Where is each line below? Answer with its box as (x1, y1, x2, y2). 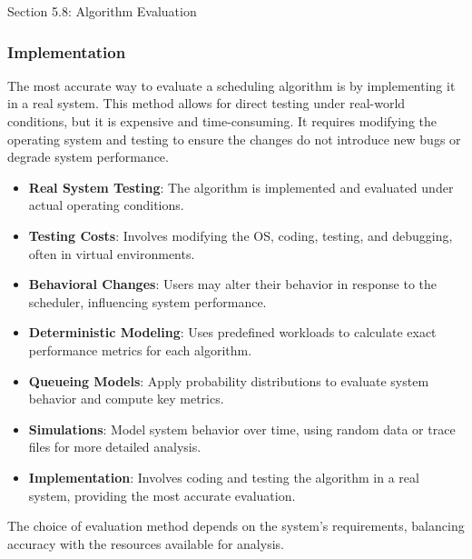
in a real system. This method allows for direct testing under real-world (7, 94, 406, 113)
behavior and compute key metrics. (28, 389, 224, 408)
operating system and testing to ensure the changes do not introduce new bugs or (7, 129, 461, 148)
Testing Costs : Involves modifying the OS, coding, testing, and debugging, (28, 225, 453, 245)
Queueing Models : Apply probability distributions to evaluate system (28, 371, 429, 390)
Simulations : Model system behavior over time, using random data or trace (28, 419, 456, 438)
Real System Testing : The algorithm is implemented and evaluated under (28, 177, 454, 196)
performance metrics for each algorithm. (28, 340, 252, 359)
